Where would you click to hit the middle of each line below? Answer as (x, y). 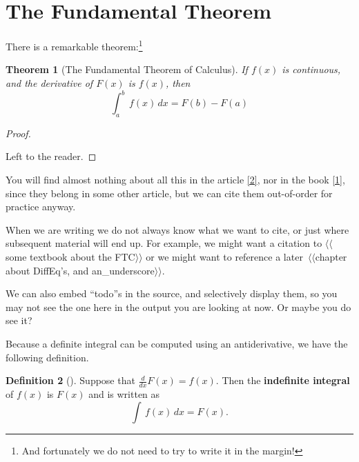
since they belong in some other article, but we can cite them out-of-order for (169, 193)
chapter (331, 257)
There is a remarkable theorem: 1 (74, 45)
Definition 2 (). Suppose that (70, 380)
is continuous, (311, 69)
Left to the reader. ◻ (51, 156)
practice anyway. (41, 207)
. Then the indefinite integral (283, 380)
